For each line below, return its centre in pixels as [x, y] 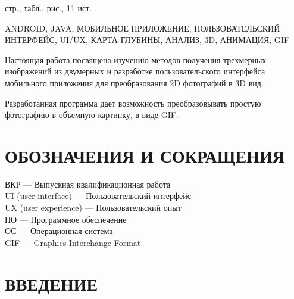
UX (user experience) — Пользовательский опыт [93, 208]
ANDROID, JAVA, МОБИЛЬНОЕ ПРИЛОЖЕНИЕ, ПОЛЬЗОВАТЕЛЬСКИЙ [143, 28]
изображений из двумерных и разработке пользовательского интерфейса [135, 71]
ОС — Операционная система [59, 231]
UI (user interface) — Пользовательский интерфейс [98, 196]
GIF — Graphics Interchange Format [73, 242]
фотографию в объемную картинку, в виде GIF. [92, 115]
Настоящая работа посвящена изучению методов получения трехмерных [136, 59]
